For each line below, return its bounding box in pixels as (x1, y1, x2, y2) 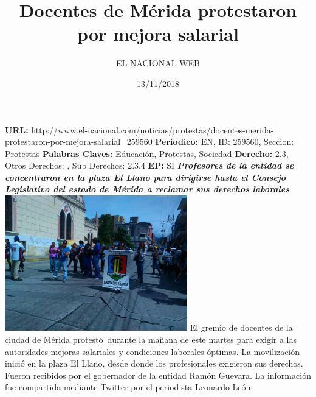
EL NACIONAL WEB (116, 57, 200, 69)
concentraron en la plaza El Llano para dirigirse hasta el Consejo (5, 170, 286, 183)
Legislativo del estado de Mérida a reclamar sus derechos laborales (5, 183, 290, 195)
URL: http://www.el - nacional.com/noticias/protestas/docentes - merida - (5, 123, 274, 136)
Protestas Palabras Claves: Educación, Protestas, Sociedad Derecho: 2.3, (5, 147, 289, 160)
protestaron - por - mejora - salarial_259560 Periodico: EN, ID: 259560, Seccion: (5, 135, 294, 148)
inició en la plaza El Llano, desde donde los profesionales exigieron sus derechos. (5, 357, 303, 370)
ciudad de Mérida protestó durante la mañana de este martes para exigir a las (5, 333, 297, 346)
